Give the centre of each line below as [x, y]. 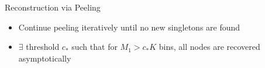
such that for [94, 47]
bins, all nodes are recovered [209, 47]
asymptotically [45, 58]
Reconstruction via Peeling [53, 7]
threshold [43, 47]
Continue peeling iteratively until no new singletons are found [129, 27]
